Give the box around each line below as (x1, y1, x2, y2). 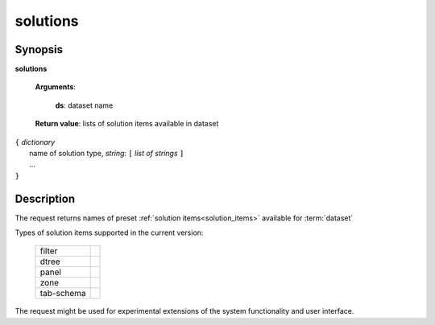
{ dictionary (14, 137, 56, 146)
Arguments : (35, 82, 77, 92)
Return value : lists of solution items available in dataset (35, 119, 219, 129)
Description (14, 191, 76, 205)
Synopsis (14, 43, 64, 56)
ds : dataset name (55, 101, 114, 110)
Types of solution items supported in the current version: (14, 228, 204, 237)
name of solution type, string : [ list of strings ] (29, 149, 184, 158)
